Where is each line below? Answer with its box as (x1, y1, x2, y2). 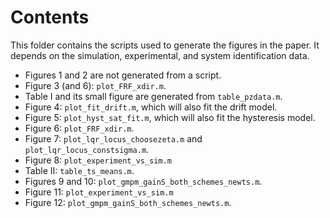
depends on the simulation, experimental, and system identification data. (10, 49, 310, 61)
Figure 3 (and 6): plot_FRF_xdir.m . (24, 79, 167, 91)
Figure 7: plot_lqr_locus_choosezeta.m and (24, 132, 203, 145)
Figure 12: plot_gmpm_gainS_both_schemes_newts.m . (24, 196, 232, 208)
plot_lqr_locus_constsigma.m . (24, 143, 150, 155)
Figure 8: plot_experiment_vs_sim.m (24, 154, 172, 166)
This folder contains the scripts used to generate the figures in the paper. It (10, 39, 320, 51)
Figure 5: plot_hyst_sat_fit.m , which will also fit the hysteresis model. (24, 111, 316, 123)
